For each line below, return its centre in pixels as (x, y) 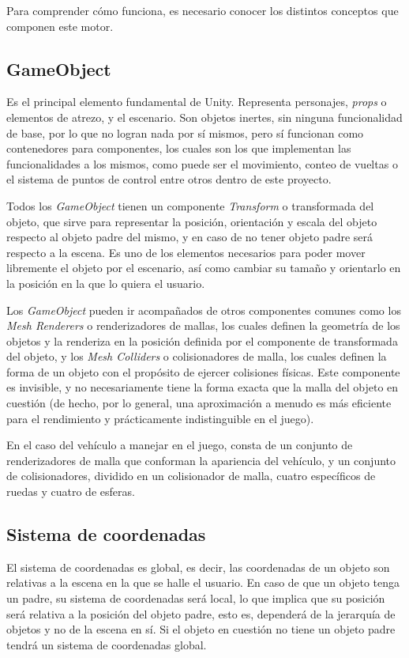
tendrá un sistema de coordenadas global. (107, 644)
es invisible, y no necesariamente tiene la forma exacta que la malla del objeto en (203, 387)
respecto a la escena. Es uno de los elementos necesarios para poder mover (186, 252)
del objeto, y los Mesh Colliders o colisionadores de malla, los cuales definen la (197, 356)
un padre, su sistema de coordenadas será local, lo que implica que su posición (196, 598)
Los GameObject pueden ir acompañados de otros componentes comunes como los (204, 310)
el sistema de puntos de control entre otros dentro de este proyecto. (169, 179)
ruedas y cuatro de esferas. (71, 492)
